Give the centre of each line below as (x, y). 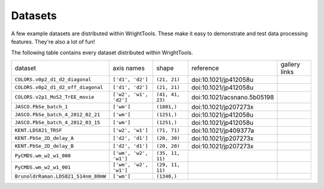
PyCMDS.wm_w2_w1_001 (43, 167)
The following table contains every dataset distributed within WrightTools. (102, 53)
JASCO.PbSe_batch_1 (41, 107)
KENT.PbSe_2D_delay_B (44, 146)
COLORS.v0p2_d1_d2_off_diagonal (59, 88)
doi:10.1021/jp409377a (223, 130)
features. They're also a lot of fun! (53, 41)
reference (205, 68)
